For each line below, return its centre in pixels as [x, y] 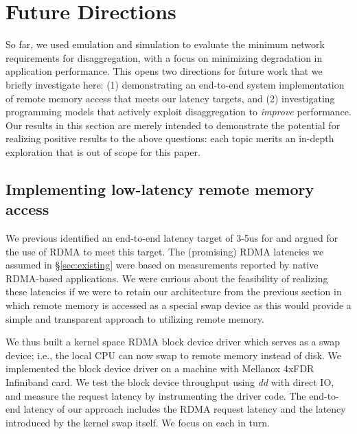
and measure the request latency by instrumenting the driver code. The [156, 395]
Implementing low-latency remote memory [160, 189]
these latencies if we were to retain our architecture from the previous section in [174, 292]
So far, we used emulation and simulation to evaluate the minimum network [165, 44]
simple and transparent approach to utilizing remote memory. [135, 318]
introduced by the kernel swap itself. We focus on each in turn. [138, 422]
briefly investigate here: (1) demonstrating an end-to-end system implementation [175, 84]
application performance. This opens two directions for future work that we [164, 71]
